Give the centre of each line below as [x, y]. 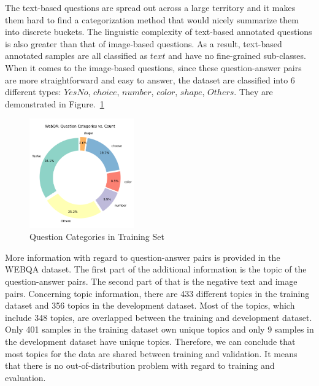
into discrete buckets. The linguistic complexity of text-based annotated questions [159, 32]
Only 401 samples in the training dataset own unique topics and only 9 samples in [159, 329]
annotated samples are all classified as [76, 56]
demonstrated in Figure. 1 [55, 103]
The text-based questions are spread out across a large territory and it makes [150, 7]
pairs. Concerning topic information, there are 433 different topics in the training [157, 293]
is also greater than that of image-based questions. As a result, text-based [144, 43]
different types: [33, 92]
